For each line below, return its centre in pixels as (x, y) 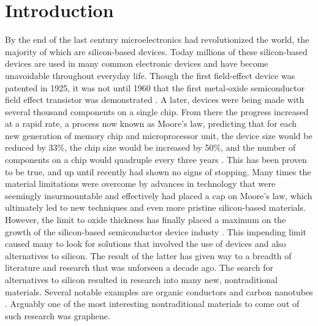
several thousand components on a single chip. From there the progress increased (157, 111)
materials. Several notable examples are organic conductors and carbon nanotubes (159, 291)
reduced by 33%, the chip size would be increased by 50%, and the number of (150, 147)
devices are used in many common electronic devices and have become (137, 63)
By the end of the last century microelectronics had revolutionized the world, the (157, 40)
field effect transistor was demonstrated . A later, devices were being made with (155, 100)
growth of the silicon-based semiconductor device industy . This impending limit (156, 231)
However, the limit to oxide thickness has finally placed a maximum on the (146, 220)
